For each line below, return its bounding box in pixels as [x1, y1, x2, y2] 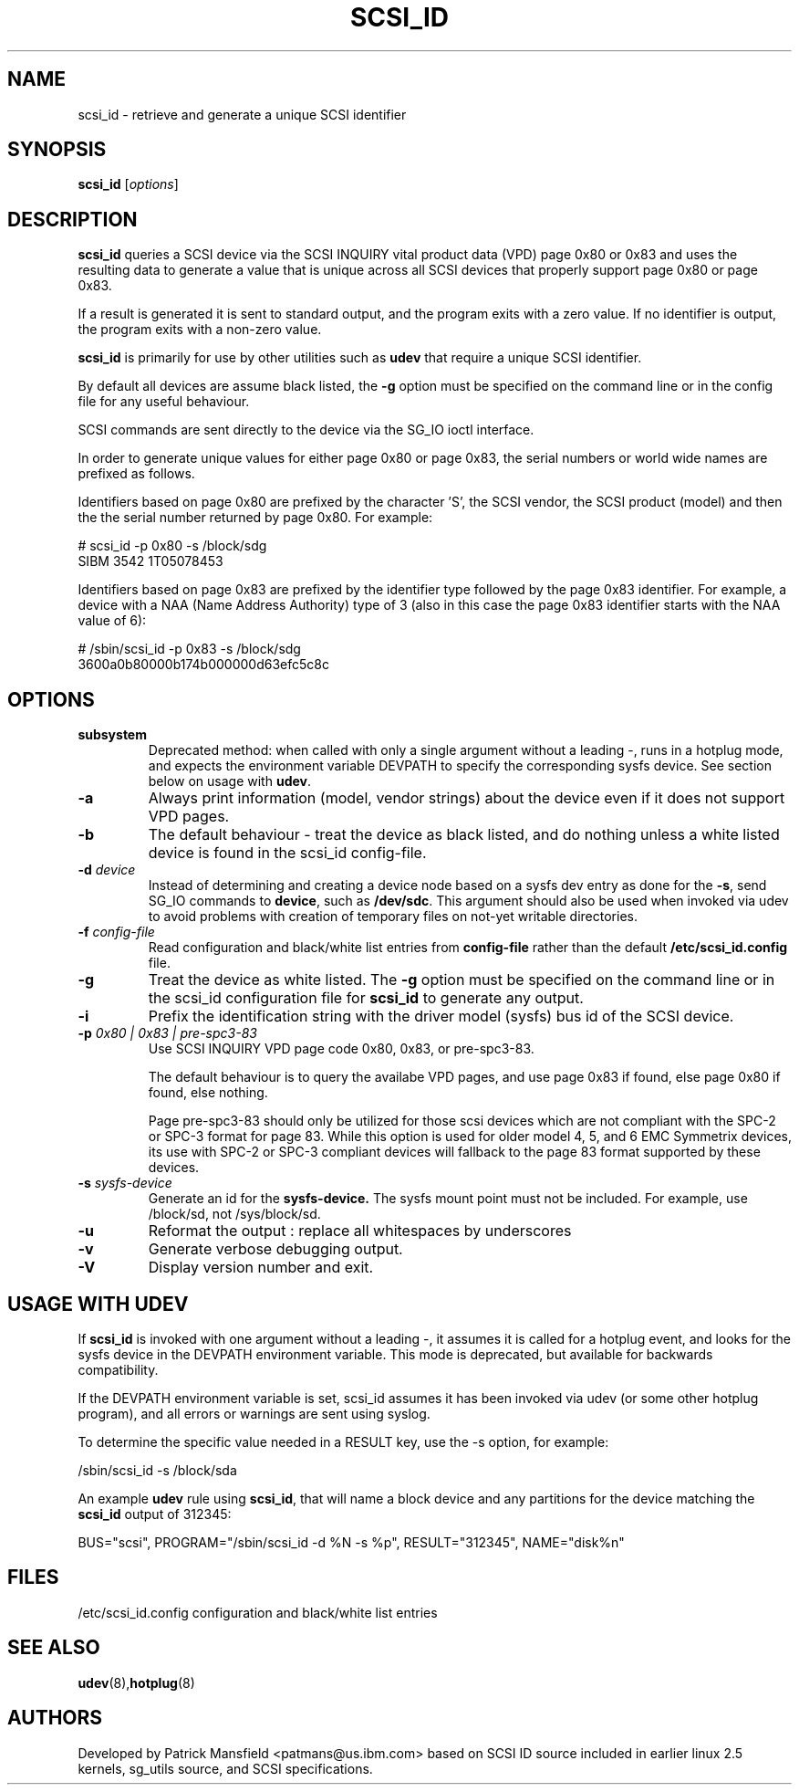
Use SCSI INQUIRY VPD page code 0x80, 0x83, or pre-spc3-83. [148, 1041, 534, 1057]
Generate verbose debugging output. [148, 1240, 403, 1259]
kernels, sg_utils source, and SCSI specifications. [78, 1760, 373, 1776]
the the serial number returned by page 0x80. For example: [78, 509, 433, 526]
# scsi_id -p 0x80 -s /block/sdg [78, 538, 267, 554]
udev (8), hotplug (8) [78, 1674, 195, 1691]
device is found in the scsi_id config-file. [148, 844, 427, 863]
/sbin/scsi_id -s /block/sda [78, 1462, 237, 1478]
